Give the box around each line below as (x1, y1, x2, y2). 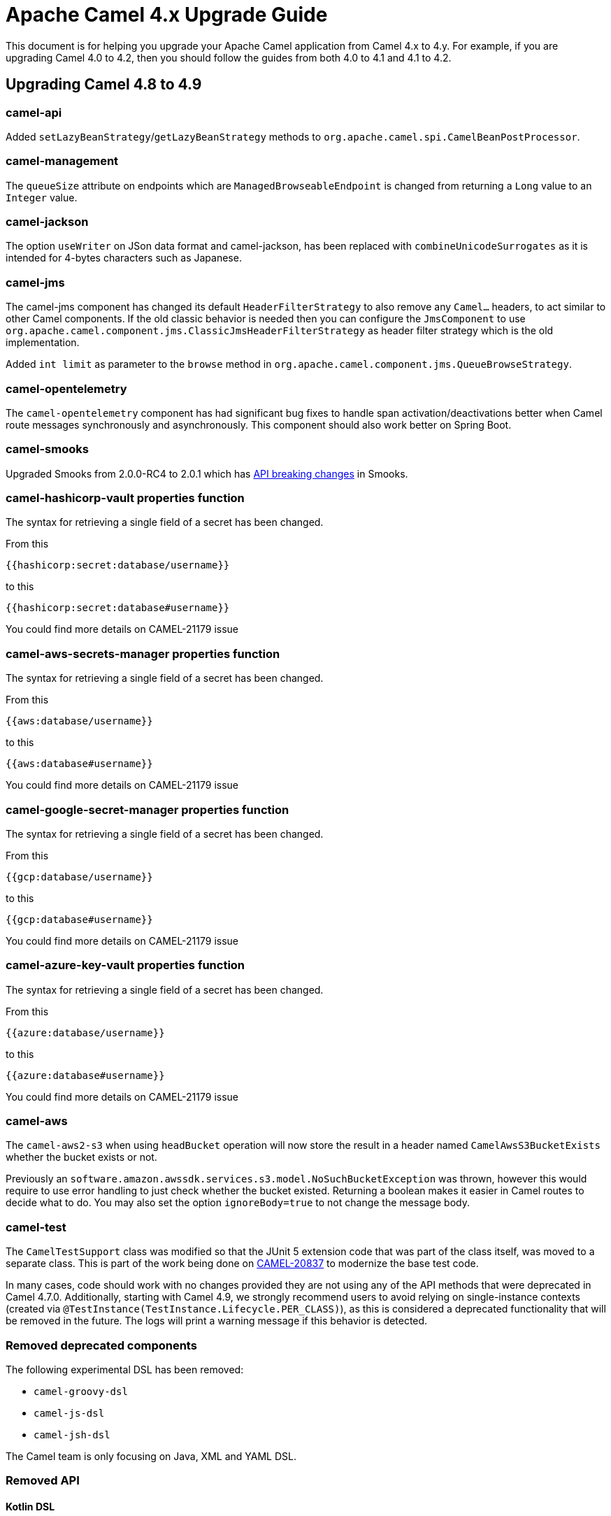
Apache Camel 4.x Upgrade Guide (6, 3, 328, 27)
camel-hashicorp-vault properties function (6, 491, 245, 506)
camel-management (6, 154, 119, 169)
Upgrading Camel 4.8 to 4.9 (6, 76, 202, 94)
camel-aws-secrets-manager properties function (6, 646, 280, 661)
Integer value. (6, 191, 78, 203)
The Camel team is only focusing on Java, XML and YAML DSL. (6, 1450, 296, 1462)
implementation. (6, 336, 80, 349)
